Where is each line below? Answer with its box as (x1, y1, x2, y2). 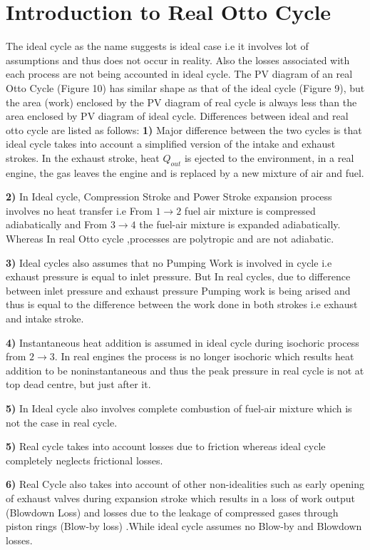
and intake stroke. (6, 311, 84, 326)
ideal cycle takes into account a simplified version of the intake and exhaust (6, 136, 336, 151)
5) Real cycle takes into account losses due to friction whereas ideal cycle (6, 439, 326, 454)
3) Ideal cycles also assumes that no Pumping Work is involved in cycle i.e (6, 255, 332, 270)
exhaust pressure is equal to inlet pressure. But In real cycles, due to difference (6, 269, 351, 284)
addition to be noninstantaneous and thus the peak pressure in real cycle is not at (6, 362, 364, 377)
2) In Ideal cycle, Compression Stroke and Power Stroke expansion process (6, 189, 332, 204)
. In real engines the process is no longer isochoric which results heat (54, 349, 354, 364)
